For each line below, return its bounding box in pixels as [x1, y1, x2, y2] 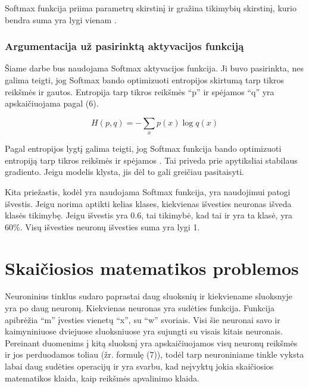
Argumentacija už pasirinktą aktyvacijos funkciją [5, 39, 244, 54]
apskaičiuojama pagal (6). [5, 97, 99, 109]
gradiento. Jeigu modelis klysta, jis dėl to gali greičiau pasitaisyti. [5, 165, 245, 178]
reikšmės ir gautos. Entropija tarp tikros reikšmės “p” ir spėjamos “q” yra [5, 85, 274, 98]
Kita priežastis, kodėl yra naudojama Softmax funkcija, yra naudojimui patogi [5, 185, 291, 198]
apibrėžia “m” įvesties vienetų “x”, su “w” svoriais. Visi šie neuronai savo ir [5, 313, 280, 326]
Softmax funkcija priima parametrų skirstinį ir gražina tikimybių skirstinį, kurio [5, 2, 296, 14]
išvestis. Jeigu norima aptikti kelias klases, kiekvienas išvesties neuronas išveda [5, 197, 292, 209]
